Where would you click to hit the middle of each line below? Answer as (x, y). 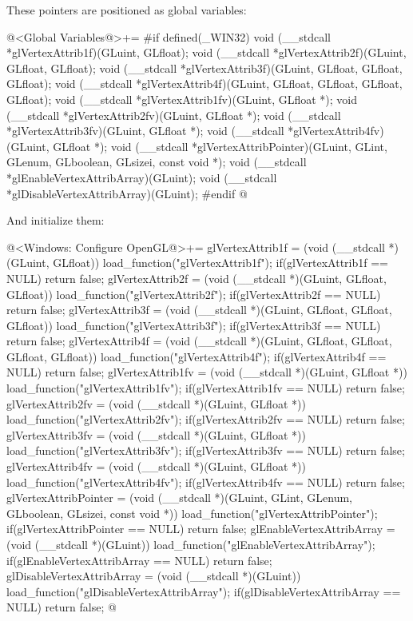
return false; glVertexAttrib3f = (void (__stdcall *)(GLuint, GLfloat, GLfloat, (199, 310)
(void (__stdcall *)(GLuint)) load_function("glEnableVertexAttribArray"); (191, 544)
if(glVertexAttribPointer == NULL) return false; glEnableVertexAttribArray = (201, 529)
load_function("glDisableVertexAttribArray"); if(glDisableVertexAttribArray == (204, 591)
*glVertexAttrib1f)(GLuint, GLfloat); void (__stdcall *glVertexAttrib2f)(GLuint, (206, 52)
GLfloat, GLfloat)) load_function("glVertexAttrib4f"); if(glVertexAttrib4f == (197, 356)
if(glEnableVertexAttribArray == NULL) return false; (139, 560)
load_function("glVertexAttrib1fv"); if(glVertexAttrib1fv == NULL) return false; (206, 388)
